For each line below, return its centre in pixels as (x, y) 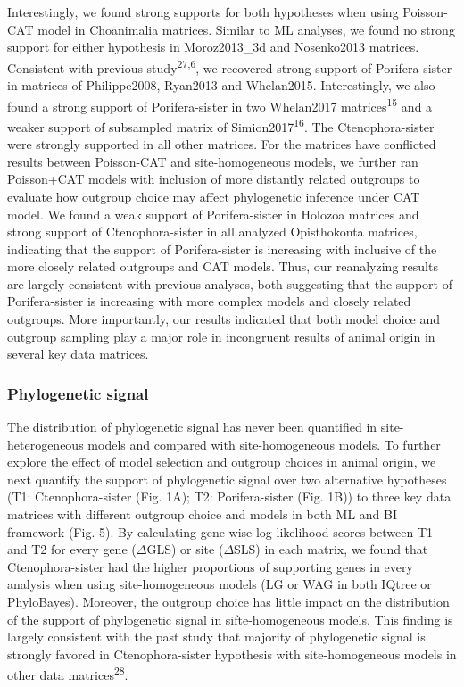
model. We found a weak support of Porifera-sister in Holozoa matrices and (213, 214)
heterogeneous (46, 444)
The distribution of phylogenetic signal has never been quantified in (192, 427)
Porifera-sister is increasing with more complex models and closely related (209, 301)
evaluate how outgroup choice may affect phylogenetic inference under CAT (214, 196)
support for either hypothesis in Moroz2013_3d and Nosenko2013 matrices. (213, 47)
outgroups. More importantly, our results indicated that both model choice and (224, 319)
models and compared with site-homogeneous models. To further (264, 444)
